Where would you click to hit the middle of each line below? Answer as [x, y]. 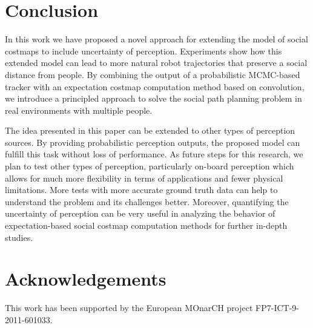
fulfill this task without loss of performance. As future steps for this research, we [154, 154]
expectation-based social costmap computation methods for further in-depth [146, 225]
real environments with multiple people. [79, 110]
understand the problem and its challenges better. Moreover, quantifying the [147, 201]
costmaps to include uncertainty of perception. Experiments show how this [143, 51]
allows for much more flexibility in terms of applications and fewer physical [144, 178]
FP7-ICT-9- [277, 308]
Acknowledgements [86, 279]
